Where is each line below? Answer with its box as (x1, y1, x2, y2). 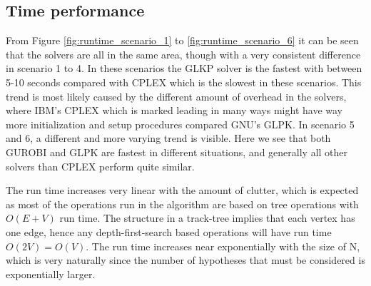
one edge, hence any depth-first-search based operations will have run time (6, 224, 332, 239)
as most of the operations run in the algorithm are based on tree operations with (6, 196, 359, 211)
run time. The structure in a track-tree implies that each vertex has (59, 210, 355, 225)
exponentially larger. (6, 266, 96, 281)
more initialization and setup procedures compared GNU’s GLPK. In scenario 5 (6, 116, 355, 131)
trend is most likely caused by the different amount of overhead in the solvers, (6, 88, 347, 103)
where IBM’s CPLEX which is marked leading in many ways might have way (6, 103, 342, 118)
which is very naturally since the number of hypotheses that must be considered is (6, 252, 365, 267)
